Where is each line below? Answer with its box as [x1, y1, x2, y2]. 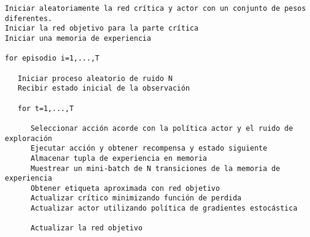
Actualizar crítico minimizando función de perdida [30, 194, 242, 203]
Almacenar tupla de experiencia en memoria [30, 154, 207, 163]
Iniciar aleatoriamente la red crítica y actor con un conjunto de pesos [5, 4, 306, 13]
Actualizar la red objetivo [30, 224, 143, 233]
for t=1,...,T [17, 104, 74, 113]
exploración [5, 134, 52, 143]
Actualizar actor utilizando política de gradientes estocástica [30, 204, 297, 213]
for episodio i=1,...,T [5, 54, 100, 63]
